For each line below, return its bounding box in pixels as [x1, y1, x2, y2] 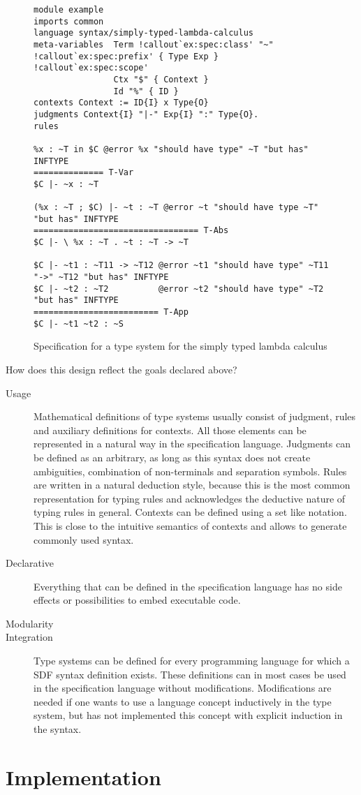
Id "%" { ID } [113, 86, 179, 96]
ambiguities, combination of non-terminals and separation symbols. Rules [34, 463, 347, 478]
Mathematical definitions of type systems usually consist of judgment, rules [34, 409, 356, 424]
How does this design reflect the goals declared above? [6, 362, 237, 376]
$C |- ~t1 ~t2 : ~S [34, 318, 124, 329]
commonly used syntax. [34, 532, 134, 547]
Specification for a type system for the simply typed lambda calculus [34, 339, 327, 353]
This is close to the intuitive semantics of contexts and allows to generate [34, 518, 347, 533]
